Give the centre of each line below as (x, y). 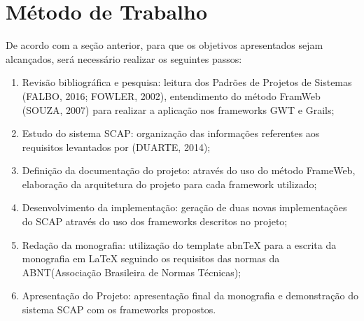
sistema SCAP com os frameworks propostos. (119, 309)
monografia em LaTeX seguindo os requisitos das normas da (151, 258)
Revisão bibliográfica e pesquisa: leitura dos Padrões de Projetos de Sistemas (187, 82)
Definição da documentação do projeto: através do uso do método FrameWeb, (189, 170)
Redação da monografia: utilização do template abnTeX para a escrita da (179, 244)
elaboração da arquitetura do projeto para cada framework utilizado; (169, 184)
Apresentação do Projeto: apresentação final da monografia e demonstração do (190, 295)
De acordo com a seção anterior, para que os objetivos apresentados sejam (164, 45)
